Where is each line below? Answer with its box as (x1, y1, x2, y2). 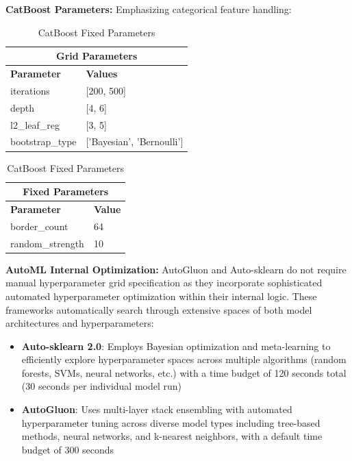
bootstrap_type (10, 134, 77, 149)
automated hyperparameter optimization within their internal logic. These (5, 288, 317, 303)
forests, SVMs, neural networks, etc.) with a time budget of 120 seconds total (21, 365, 347, 379)
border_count (10, 219, 68, 233)
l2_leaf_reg (10, 117, 60, 132)
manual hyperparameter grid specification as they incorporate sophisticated (5, 275, 323, 290)
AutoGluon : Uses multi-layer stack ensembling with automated (21, 402, 292, 416)
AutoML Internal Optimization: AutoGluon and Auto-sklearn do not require (5, 262, 347, 276)
